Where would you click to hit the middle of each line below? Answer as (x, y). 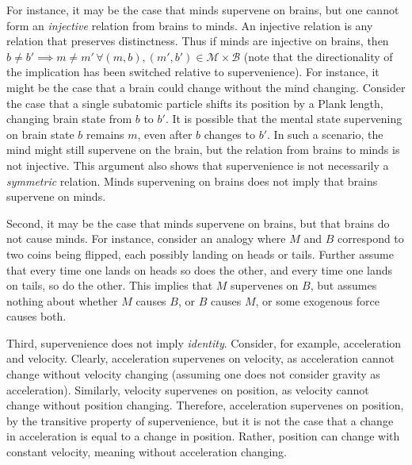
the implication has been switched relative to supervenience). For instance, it (193, 72)
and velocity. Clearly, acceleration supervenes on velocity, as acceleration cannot (200, 358)
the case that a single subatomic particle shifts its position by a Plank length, (195, 103)
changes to (229, 134)
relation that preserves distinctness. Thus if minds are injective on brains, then (198, 41)
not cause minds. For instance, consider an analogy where (146, 238)
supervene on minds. (56, 196)
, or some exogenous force (318, 300)
